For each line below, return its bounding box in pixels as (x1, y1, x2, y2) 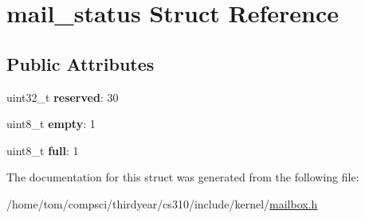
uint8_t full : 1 (6, 142, 79, 158)
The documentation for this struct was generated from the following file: (6, 169, 359, 185)
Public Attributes (6, 51, 155, 76)
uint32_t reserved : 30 (6, 88, 119, 105)
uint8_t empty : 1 (6, 115, 96, 132)
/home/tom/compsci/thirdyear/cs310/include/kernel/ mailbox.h (6, 195, 318, 212)
